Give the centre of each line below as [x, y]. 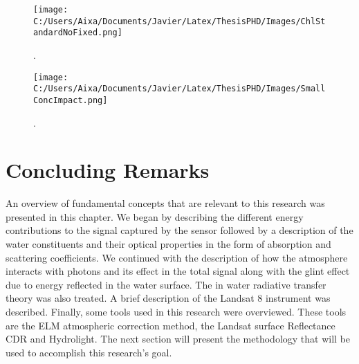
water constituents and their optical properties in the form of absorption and [168, 244]
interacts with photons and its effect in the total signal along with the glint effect [178, 271]
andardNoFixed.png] [78, 33]
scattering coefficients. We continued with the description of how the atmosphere [177, 257]
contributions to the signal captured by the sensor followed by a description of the [179, 230]
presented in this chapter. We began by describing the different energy [155, 216]
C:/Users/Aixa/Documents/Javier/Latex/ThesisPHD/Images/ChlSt [179, 21]
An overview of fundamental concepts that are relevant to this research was [165, 203]
